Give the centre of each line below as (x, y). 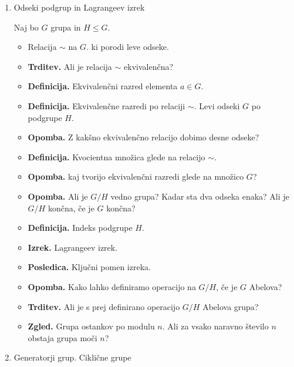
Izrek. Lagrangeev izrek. (73, 247)
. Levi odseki (217, 105)
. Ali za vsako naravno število (215, 326)
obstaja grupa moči (62, 337)
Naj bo (26, 27)
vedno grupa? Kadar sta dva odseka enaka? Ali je (200, 196)
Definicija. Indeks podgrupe (80, 228)
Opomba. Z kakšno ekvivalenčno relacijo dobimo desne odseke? (143, 137)
